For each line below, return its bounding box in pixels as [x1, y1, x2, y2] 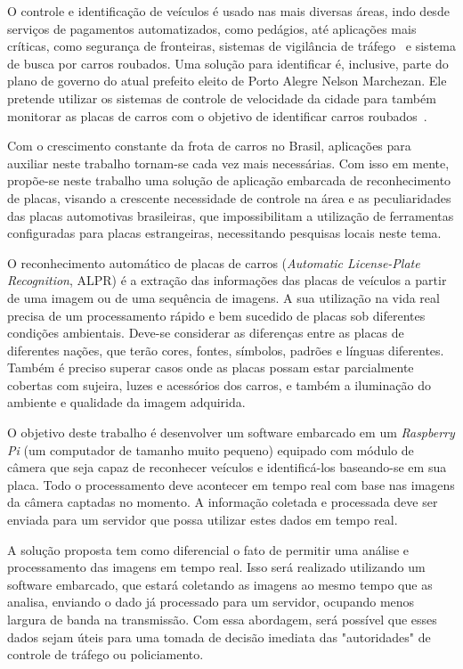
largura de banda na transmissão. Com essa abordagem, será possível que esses [7, 610, 437, 628]
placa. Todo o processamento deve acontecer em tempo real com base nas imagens [7, 475, 455, 494]
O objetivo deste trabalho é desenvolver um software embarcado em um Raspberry [7, 423, 455, 442]
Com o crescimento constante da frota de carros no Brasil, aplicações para [7, 136, 411, 155]
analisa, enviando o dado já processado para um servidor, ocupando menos [7, 592, 415, 611]
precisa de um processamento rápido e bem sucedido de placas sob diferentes [7, 306, 426, 324]
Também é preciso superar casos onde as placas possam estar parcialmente [7, 358, 414, 377]
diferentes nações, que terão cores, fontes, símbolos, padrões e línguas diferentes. [7, 340, 444, 359]
